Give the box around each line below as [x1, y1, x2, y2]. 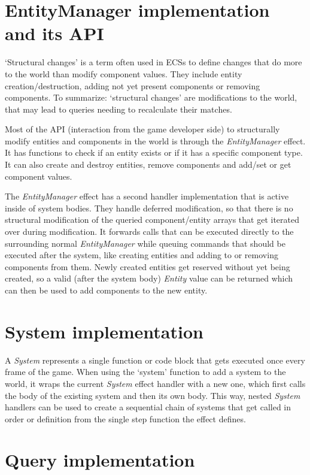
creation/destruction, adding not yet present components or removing [5, 79, 260, 92]
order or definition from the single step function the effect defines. [5, 412, 246, 425]
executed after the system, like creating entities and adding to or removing [5, 249, 278, 261]
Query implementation [5, 447, 195, 472]
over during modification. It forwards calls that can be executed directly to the [5, 225, 294, 238]
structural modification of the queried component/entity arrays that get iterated [5, 213, 299, 226]
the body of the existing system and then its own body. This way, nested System [5, 389, 300, 401]
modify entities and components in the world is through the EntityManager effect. [5, 134, 306, 147]
